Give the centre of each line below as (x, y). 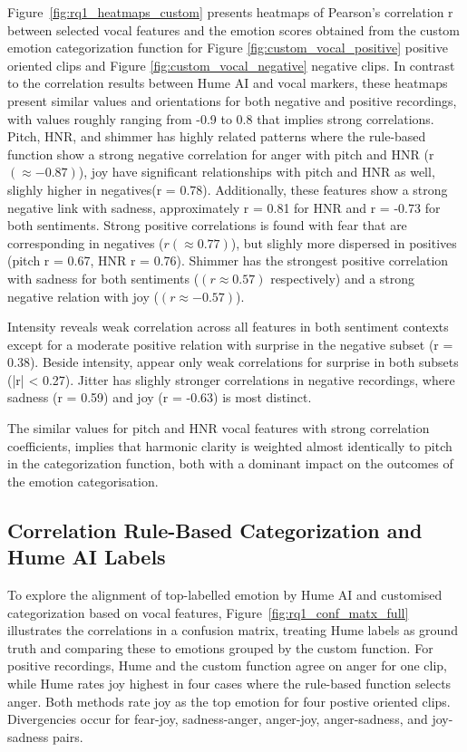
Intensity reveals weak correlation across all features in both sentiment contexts (228, 327)
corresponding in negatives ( (86, 242)
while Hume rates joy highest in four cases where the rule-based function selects (229, 683)
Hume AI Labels (87, 557)
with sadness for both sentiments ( (103, 278)
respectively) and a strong (343, 278)
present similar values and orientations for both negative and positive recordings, (232, 100)
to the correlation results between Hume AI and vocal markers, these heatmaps (228, 83)
